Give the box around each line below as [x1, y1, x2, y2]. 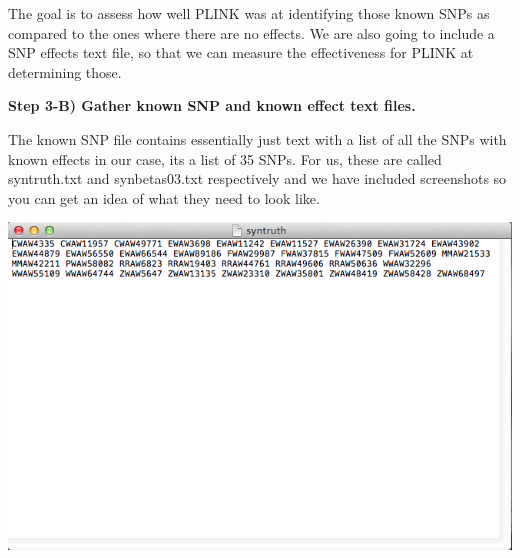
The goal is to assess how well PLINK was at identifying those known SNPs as [8, 3, 490, 23]
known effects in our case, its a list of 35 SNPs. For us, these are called [8, 148, 442, 169]
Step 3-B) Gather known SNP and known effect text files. [8, 95, 416, 116]
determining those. [8, 61, 122, 82]
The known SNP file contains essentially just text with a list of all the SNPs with [8, 128, 507, 149]
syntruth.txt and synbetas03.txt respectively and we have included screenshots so [8, 168, 507, 189]
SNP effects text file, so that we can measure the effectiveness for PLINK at [8, 42, 474, 63]
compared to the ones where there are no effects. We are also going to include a [8, 22, 495, 43]
